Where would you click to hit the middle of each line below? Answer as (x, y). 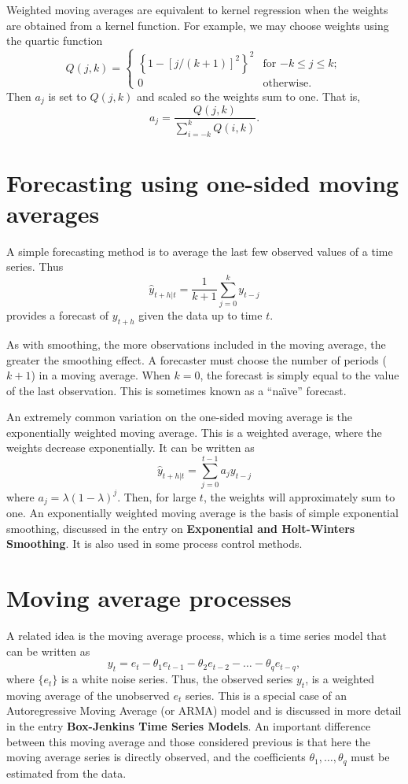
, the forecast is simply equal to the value (300, 375)
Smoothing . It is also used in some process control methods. (154, 544)
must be (370, 757)
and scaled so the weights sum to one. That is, (249, 96)
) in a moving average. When (101, 375)
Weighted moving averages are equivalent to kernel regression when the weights (197, 9)
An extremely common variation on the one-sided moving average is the (180, 417)
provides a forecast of (58, 315)
